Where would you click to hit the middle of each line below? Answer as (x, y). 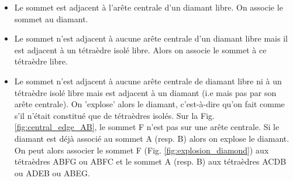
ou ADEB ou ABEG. (52, 173)
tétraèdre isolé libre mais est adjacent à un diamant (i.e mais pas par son (145, 92)
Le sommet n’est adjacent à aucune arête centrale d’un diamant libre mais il (151, 38)
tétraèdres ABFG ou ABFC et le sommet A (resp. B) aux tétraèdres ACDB (150, 161)
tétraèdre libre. (41, 61)
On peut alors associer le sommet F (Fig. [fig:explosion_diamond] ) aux (142, 150)
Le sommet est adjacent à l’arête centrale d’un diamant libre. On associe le (149, 7)
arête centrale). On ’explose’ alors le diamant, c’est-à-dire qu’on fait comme (149, 104)
